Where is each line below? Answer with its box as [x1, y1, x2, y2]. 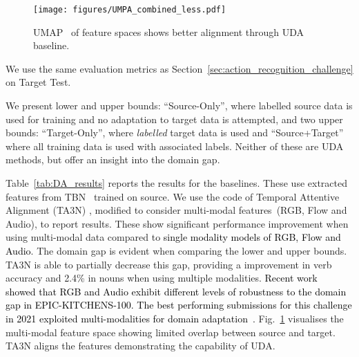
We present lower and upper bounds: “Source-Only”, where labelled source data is [6, 98, 353, 113]
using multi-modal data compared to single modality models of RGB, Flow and [6, 230, 341, 244]
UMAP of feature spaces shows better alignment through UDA [33, 24, 304, 39]
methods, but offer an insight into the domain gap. [6, 152, 220, 167]
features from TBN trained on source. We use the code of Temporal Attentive [6, 189, 340, 203]
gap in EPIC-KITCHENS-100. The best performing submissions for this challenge [6, 297, 352, 312]
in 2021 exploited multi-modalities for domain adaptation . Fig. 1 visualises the [6, 311, 344, 325]
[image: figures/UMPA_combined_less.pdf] [33, 5, 226, 15]
